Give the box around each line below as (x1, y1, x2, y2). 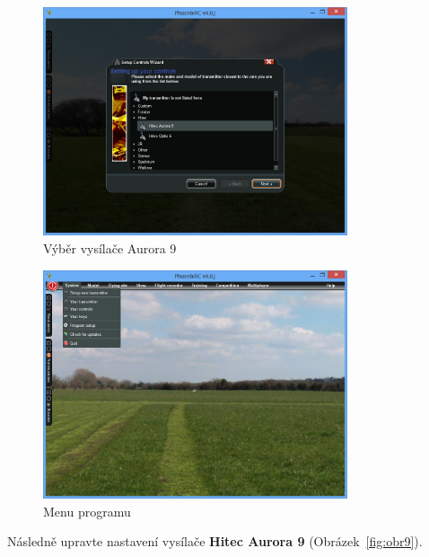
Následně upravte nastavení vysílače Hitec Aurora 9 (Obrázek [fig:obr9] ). (7, 532, 423, 551)
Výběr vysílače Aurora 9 (43, 238, 177, 257)
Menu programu (43, 501, 131, 520)
